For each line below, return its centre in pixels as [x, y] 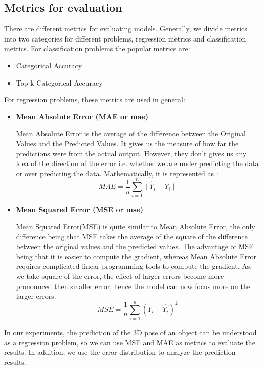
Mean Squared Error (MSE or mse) [79, 209]
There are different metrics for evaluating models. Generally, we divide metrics [126, 29]
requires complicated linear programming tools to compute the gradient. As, [134, 266]
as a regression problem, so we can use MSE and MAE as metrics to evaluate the [130, 342]
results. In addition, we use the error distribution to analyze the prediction [120, 352]
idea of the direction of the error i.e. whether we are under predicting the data [137, 163]
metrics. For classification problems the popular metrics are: [97, 48]
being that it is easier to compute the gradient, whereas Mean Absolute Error [136, 256]
